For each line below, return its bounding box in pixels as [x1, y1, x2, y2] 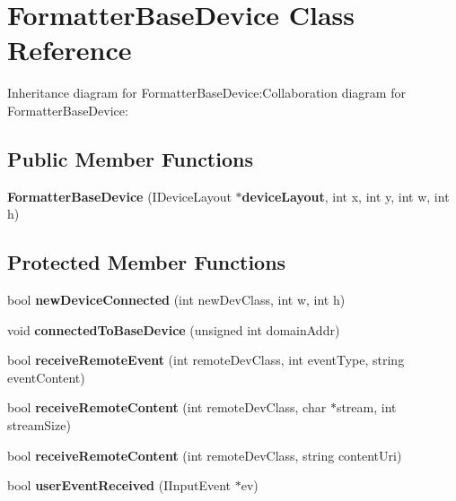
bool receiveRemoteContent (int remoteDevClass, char [7, 398, 327, 417]
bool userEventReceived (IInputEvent [7, 476, 232, 495]
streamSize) [7, 416, 71, 435]
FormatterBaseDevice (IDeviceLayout [7, 186, 232, 205]
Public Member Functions [7, 144, 253, 172]
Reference [7, 31, 132, 68]
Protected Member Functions [7, 248, 286, 276]
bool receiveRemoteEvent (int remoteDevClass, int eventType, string [7, 350, 405, 369]
